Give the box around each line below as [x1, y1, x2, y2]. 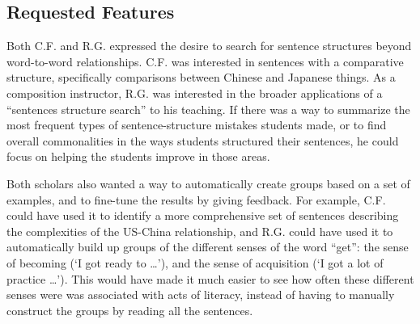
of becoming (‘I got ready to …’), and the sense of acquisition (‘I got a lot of [6, 254, 384, 271]
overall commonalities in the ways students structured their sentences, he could [6, 132, 399, 149]
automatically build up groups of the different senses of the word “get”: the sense [6, 238, 409, 255]
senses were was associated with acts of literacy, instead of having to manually [6, 286, 395, 303]
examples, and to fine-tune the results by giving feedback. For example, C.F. [6, 191, 386, 208]
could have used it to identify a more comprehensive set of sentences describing [6, 207, 399, 224]
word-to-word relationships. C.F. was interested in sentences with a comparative [6, 53, 404, 69]
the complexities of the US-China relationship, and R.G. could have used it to [6, 222, 393, 239]
